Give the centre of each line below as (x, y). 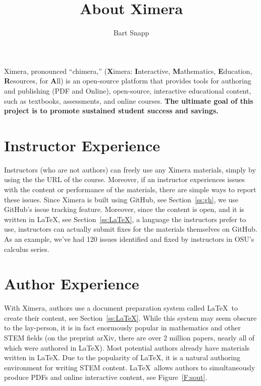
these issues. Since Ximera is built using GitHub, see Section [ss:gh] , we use (121, 199)
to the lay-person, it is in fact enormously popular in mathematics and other (122, 328)
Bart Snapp (131, 33)
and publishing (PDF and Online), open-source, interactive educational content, (128, 90)
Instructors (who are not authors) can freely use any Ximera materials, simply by (130, 169)
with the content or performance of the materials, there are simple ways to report (130, 189)
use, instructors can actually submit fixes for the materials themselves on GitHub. (131, 229)
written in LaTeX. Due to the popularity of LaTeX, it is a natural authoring (122, 357)
